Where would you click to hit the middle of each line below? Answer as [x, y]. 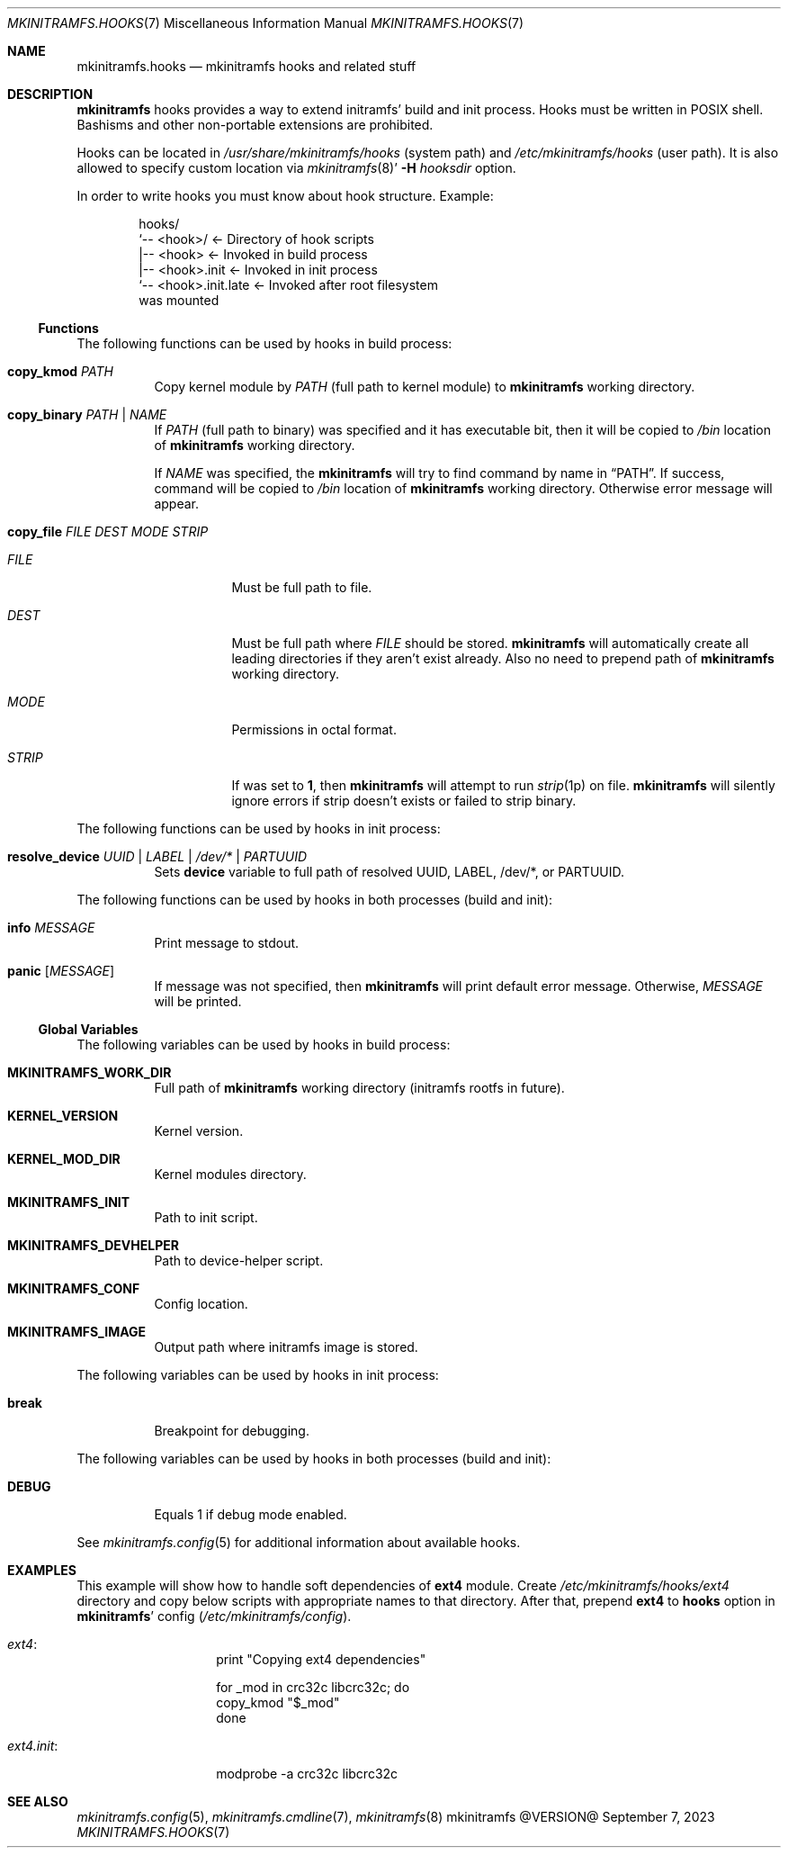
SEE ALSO [38, 1801]
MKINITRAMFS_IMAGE [77, 1332]
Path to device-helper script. [239, 1261]
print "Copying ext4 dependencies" [321, 1659]
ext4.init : [33, 1746]
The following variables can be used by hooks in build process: [264, 1045]
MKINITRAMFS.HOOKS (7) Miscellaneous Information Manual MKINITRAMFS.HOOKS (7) [266, 23]
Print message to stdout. [227, 943]
